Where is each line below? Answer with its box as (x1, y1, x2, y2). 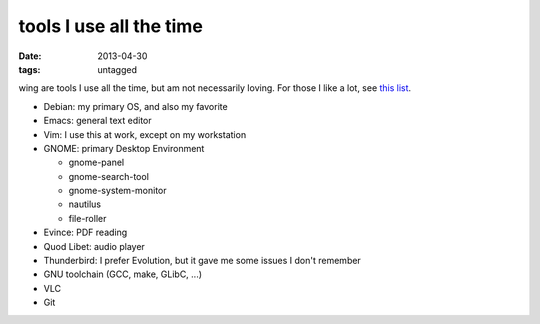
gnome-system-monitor (68, 185, 167, 197)
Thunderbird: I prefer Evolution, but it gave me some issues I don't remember (43, 255, 362, 267)
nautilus (68, 198, 102, 210)
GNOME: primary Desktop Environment (43, 142, 205, 154)
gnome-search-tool (68, 170, 150, 182)
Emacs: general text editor (43, 115, 152, 127)
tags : (18, 63, 41, 75)
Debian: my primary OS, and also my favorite (43, 100, 229, 112)
